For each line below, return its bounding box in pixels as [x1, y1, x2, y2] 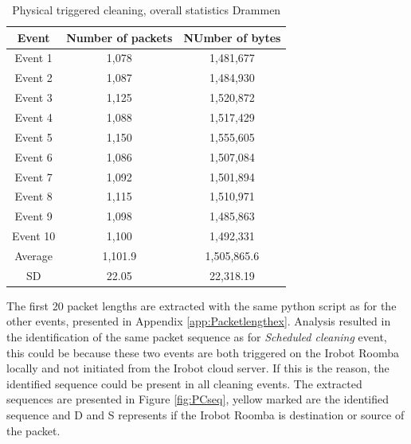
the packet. [6, 422, 61, 438]
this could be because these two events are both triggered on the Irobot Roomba [6, 344, 399, 360]
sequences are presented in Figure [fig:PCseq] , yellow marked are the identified [6, 391, 389, 407]
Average [14, 247, 53, 263]
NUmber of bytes [183, 29, 281, 45]
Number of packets [66, 29, 173, 45]
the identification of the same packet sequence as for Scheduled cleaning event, [6, 329, 387, 345]
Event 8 [14, 188, 53, 204]
